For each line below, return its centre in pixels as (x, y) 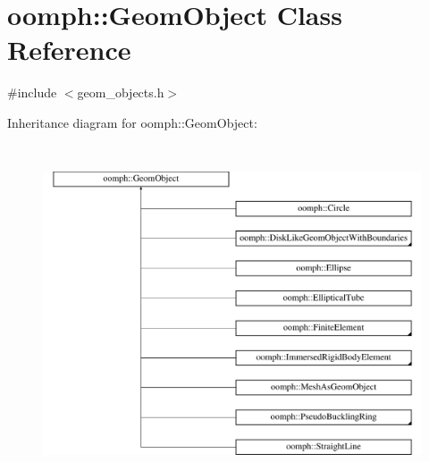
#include (32, 92)
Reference (69, 50)
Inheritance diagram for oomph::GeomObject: (132, 122)
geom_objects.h (121, 92)
